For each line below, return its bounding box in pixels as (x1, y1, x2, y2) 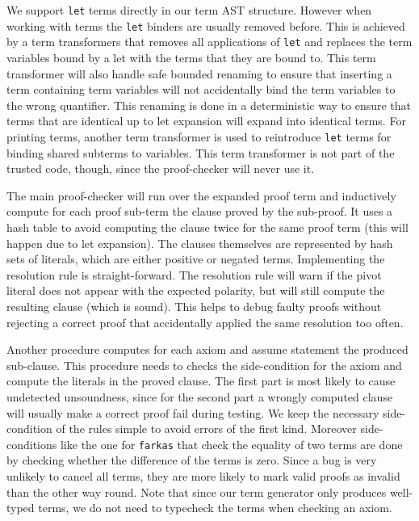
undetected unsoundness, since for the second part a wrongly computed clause (6, 388, 393, 405)
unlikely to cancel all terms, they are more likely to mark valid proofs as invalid (6, 467, 400, 484)
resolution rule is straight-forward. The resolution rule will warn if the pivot (6, 266, 382, 283)
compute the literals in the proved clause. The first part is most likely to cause (6, 372, 396, 389)
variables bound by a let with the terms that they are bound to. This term (6, 48, 376, 65)
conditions (6, 435, 57, 452)
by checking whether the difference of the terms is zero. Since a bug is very (6, 452, 377, 468)
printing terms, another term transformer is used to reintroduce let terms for (6, 128, 392, 145)
